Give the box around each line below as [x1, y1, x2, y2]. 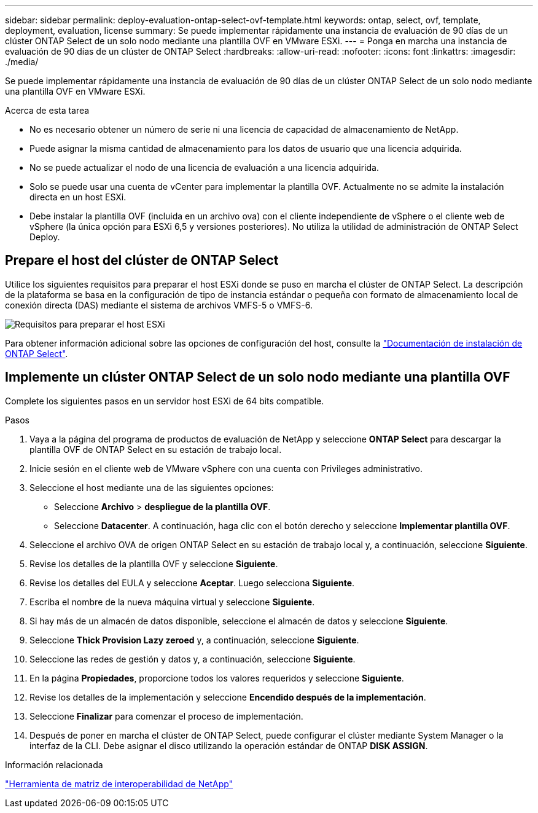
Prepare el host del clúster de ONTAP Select [5, 253, 279, 269]
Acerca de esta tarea [5, 105, 90, 116]
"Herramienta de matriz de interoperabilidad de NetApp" [5, 778, 233, 789]
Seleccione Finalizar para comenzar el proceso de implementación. [29, 710, 303, 721]
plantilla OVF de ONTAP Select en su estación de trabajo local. [29, 444, 282, 455]
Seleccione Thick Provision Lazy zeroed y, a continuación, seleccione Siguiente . [29, 634, 359, 645]
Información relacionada [5, 759, 103, 770]
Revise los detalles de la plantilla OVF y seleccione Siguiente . [29, 558, 278, 569]
